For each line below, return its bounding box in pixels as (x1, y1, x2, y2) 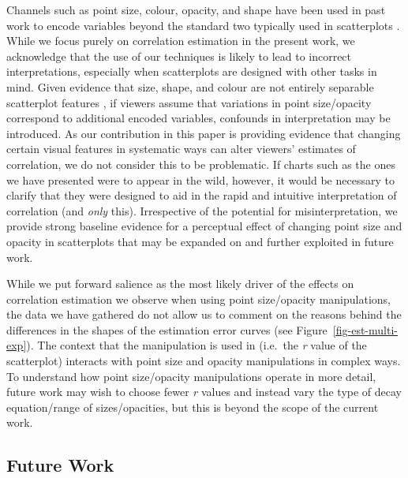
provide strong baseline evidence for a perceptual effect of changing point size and (6, 218, 402, 234)
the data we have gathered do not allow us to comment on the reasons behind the (6, 306, 402, 323)
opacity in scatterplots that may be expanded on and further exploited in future (6, 233, 394, 249)
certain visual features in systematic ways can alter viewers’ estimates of (6, 140, 356, 157)
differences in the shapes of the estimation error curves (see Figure (6, 321, 328, 338)
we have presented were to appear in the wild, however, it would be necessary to (6, 171, 395, 188)
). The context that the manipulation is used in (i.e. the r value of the (26, 337, 367, 353)
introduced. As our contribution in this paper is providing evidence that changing (6, 125, 401, 141)
